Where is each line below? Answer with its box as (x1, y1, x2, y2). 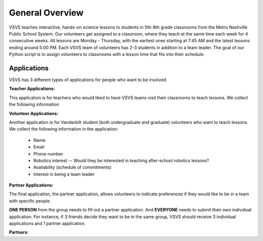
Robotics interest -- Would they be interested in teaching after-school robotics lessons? (33, 157, 209, 163)
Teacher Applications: (9, 86, 56, 92)
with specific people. (9, 198, 51, 204)
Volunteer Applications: (9, 110, 58, 116)
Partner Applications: (9, 182, 54, 188)
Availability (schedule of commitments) (33, 164, 112, 170)
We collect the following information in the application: (9, 126, 118, 132)
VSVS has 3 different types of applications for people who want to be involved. (9, 77, 168, 83)
